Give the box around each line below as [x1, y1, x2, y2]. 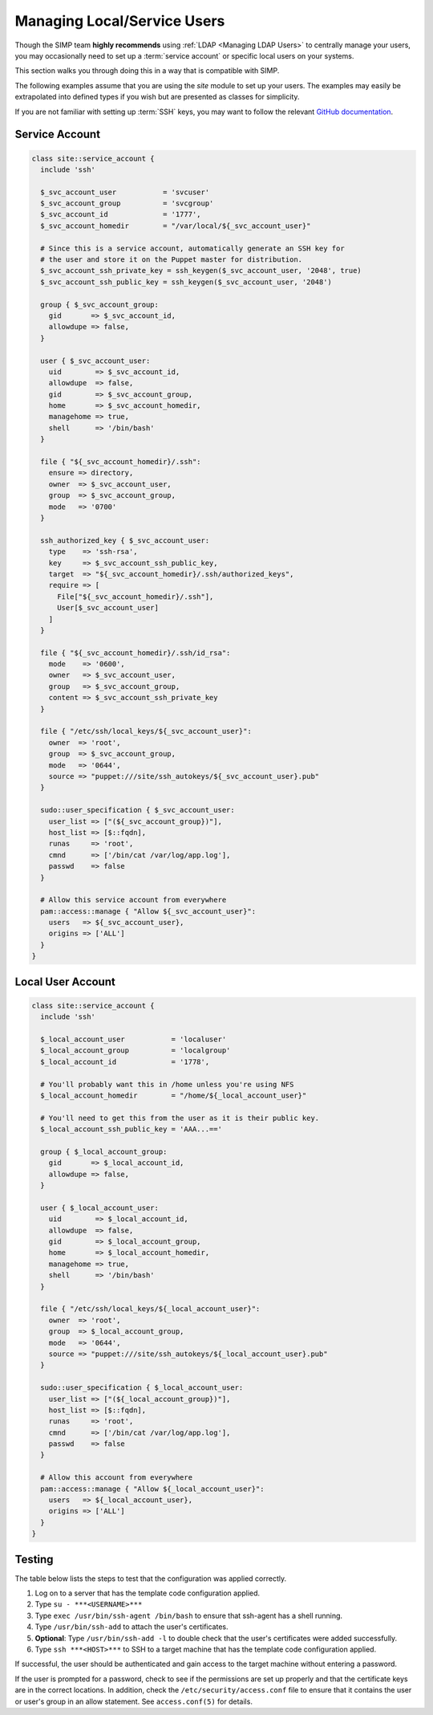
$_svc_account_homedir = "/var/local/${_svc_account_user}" [40, 221, 311, 230]
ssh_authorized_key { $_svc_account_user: [40, 536, 210, 545]
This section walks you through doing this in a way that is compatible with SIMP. [14, 66, 280, 75]
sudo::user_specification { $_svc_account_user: [40, 805, 236, 815]
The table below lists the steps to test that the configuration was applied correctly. [14, 1574, 287, 1583]
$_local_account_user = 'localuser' [40, 1035, 227, 1044]
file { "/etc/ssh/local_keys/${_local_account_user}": [40, 1305, 261, 1314]
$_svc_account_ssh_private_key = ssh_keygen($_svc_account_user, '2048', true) [40, 266, 362, 275]
